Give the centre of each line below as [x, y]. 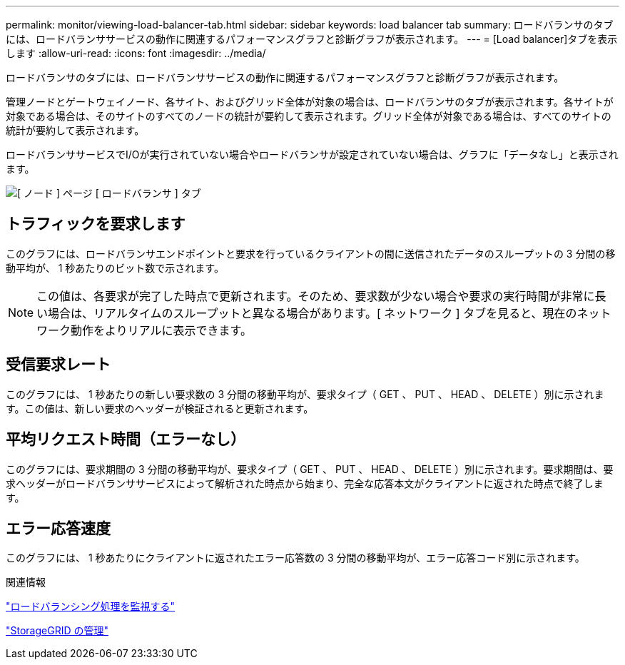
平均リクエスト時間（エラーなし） [126, 440]
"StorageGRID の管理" [57, 631]
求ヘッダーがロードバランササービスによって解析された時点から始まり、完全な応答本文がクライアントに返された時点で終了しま [305, 483]
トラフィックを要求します [96, 224]
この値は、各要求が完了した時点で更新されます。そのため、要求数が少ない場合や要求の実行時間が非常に [316, 296]
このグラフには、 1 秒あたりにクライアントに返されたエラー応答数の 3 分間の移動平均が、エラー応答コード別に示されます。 [295, 558]
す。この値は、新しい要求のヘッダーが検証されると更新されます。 [160, 408]
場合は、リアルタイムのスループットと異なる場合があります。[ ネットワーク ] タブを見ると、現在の [312, 313]
